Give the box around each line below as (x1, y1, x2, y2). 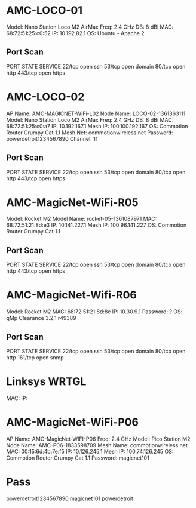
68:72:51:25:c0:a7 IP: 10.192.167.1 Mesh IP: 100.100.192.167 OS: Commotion (6, 122, 188, 130)
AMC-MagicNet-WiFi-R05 (6, 195, 139, 209)
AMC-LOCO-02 (6, 90, 85, 103)
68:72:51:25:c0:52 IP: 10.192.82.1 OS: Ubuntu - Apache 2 (6, 29, 145, 36)
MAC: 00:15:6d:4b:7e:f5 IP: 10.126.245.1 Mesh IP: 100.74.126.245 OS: (6, 448, 174, 455)
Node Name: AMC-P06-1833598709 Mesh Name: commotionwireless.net (6, 441, 188, 448)
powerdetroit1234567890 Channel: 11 (6, 135, 98, 142)
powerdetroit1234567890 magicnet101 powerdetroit (6, 495, 133, 502)
